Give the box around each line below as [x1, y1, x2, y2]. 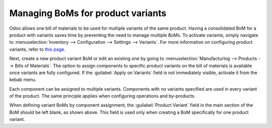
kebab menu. [9, 77, 37, 83]
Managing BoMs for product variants [9, 8, 167, 19]
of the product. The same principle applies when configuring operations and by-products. [9, 93, 196, 99]
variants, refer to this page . [9, 46, 65, 52]
